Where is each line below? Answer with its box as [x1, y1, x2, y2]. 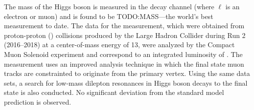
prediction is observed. [4, 96, 71, 107]
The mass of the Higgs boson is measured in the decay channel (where [4, 1, 214, 11]
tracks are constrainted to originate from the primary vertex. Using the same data [4, 68, 250, 78]
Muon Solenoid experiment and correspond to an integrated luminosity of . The [4, 49, 243, 59]
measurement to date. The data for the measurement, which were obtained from [4, 20, 245, 31]
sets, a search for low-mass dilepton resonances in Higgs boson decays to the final [4, 77, 248, 88]
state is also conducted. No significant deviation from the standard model [4, 87, 224, 97]
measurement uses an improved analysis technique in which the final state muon [4, 58, 244, 69]
